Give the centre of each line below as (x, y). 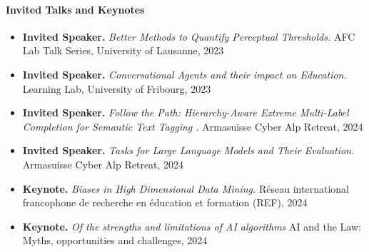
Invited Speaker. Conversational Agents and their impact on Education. (184, 74)
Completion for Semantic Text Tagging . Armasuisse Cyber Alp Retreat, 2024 (193, 126)
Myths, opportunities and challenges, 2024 (115, 240)
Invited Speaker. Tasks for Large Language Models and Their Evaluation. (188, 150)
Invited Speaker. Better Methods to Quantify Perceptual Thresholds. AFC (189, 36)
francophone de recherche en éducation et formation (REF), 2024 (165, 202)
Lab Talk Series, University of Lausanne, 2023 (123, 50)
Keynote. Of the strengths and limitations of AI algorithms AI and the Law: (192, 226)
